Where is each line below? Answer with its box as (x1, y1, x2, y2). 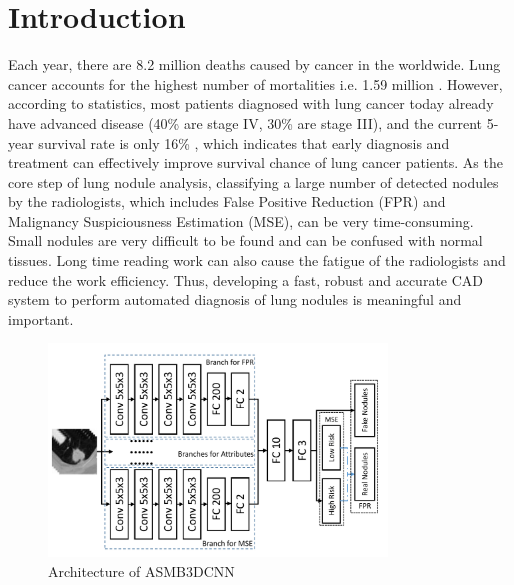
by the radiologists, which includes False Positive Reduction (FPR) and (8, 191, 446, 212)
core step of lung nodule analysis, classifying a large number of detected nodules (8, 171, 499, 192)
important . (8, 308, 74, 329)
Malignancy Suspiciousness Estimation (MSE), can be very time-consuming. (8, 210, 474, 231)
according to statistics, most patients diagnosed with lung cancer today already (8, 93, 494, 114)
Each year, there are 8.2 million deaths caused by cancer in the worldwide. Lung (8, 54, 501, 75)
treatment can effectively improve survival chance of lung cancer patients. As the (8, 152, 503, 173)
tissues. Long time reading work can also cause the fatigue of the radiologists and (8, 250, 506, 271)
